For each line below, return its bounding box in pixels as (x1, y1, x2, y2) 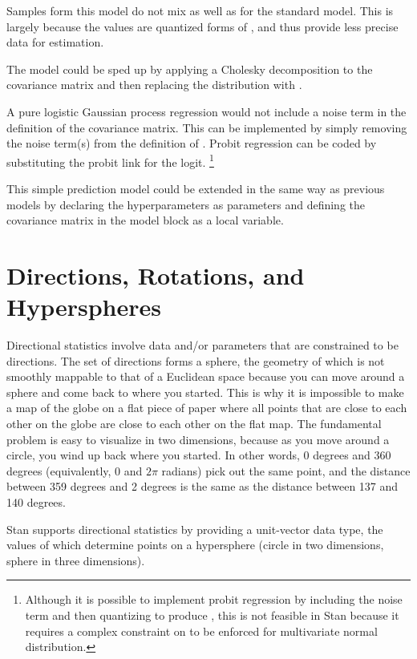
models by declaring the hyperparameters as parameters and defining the (6, 196, 365, 212)
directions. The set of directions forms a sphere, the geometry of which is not (6, 352, 385, 369)
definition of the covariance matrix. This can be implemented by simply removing (6, 119, 407, 135)
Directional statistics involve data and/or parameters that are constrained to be (6, 337, 399, 354)
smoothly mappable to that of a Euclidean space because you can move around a (6, 368, 405, 385)
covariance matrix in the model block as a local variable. (6, 212, 284, 228)
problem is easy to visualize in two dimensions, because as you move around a (6, 431, 390, 447)
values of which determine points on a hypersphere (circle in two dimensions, (6, 536, 384, 553)
